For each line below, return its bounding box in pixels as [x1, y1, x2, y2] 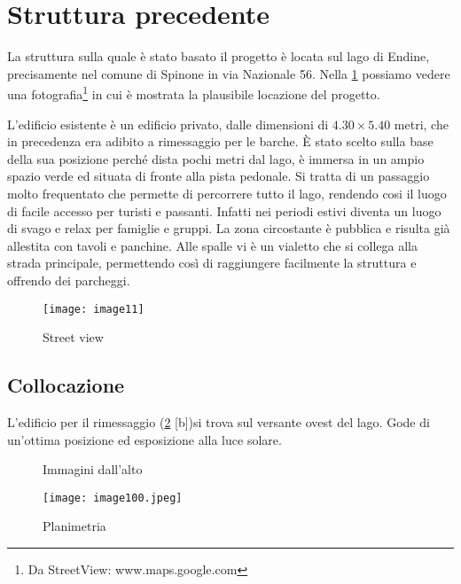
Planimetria [43, 517, 106, 535]
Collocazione [7, 371, 125, 399]
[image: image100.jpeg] [43, 491, 183, 504]
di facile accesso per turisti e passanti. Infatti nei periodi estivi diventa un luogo [7, 201, 441, 220]
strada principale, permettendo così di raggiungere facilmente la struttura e [7, 253, 417, 272]
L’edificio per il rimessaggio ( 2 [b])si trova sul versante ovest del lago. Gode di [7, 412, 430, 431]
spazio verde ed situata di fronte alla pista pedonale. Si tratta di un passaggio [7, 167, 430, 185]
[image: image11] [43, 302, 145, 315]
